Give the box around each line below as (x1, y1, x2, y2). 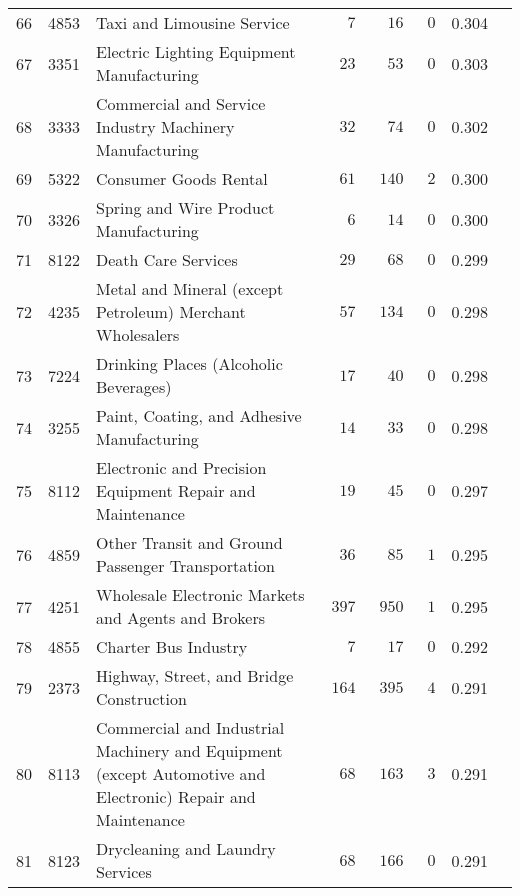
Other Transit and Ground (96, 531, 283, 554)
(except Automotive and (96, 762, 266, 785)
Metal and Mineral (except (96, 277, 284, 300)
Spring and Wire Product (96, 196, 275, 219)
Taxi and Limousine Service (96, 11, 290, 34)
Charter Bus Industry (96, 635, 248, 658)
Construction (96, 687, 187, 710)
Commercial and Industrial (96, 716, 285, 739)
